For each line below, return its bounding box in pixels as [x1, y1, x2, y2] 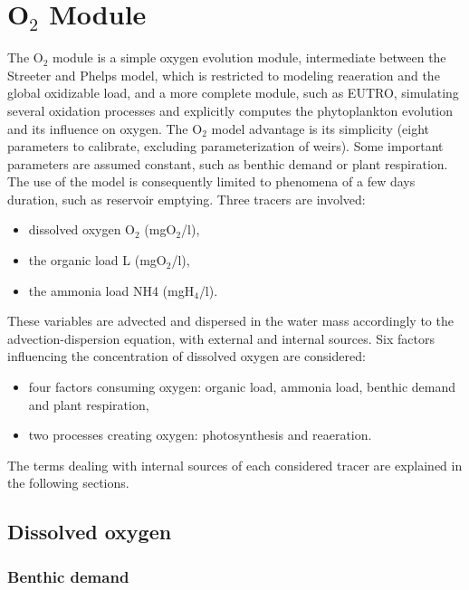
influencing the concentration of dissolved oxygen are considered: [7, 347, 366, 366]
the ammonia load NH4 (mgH [28, 281, 195, 300]
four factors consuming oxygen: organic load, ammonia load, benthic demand [28, 377, 456, 396]
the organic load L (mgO [28, 251, 167, 270]
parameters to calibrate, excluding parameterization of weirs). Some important [7, 137, 444, 156]
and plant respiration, [28, 395, 149, 414]
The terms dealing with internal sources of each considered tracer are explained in [7, 455, 463, 474]
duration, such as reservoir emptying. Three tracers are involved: [7, 189, 366, 208]
